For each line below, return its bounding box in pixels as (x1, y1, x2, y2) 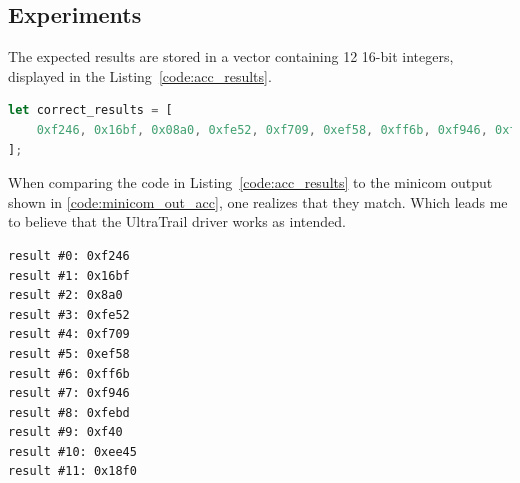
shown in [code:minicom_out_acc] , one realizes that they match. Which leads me (8, 191, 508, 212)
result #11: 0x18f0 (8, 464, 137, 479)
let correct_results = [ (8, 103, 173, 118)
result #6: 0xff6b (8, 366, 130, 381)
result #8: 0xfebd (8, 405, 130, 420)
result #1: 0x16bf (8, 268, 130, 283)
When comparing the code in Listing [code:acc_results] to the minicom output (8, 172, 493, 193)
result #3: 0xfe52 (8, 307, 130, 322)
